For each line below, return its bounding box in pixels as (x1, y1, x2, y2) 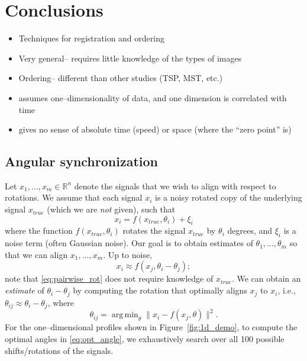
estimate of (5, 284, 44, 296)
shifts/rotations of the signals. (5, 344, 114, 356)
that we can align (5, 248, 68, 260)
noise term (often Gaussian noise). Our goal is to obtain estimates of (5, 237, 253, 249)
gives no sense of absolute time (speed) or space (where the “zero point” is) (18, 123, 292, 136)
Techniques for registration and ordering (18, 32, 164, 44)
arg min (111, 311, 138, 320)
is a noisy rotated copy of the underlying (155, 191, 302, 204)
